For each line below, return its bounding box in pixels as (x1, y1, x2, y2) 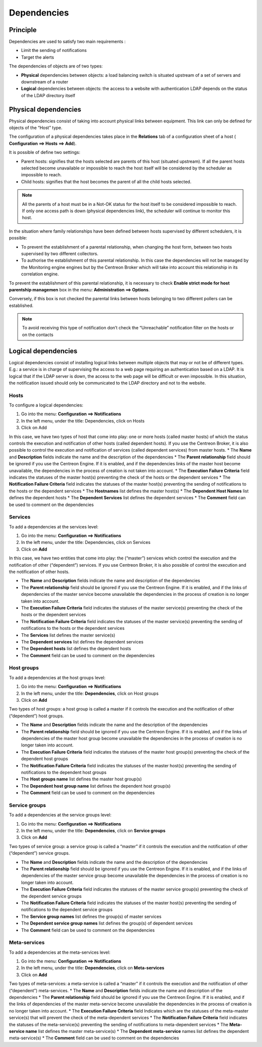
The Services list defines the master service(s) (21, 632, 115, 638)
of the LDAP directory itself (21, 92, 75, 98)
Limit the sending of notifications (21, 48, 87, 53)
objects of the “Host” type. (9, 125, 63, 131)
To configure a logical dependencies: (9, 402, 83, 408)
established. (9, 303, 33, 308)
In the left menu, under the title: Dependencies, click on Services (21, 540, 150, 545)
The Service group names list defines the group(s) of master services (21, 913, 162, 919)
